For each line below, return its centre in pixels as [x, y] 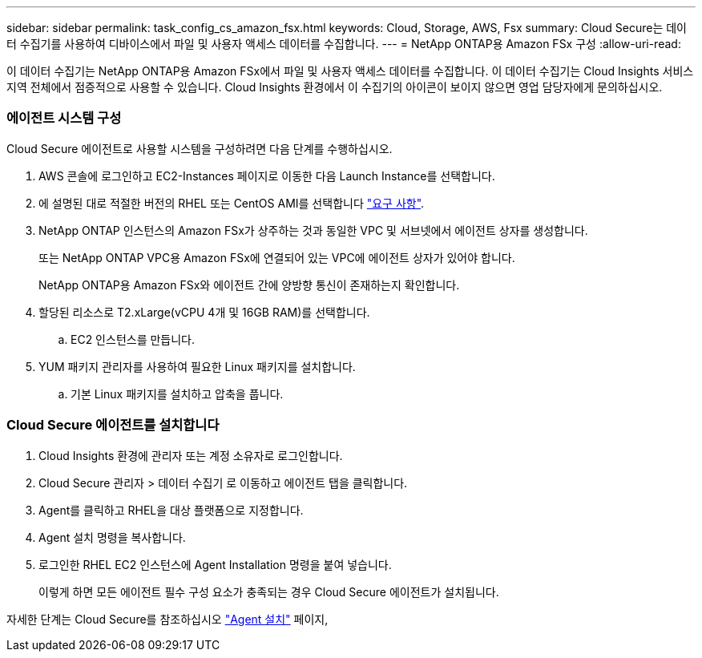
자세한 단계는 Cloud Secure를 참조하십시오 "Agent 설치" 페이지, [167, 619]
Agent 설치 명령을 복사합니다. [112, 537]
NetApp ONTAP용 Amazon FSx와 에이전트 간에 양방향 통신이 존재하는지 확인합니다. [249, 285]
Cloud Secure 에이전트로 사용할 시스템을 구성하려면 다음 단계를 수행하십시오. [200, 148]
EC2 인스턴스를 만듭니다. [133, 339]
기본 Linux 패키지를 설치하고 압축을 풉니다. [177, 394]
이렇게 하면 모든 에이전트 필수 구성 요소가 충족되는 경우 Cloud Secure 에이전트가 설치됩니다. [269, 591]
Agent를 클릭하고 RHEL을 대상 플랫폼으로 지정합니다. [171, 510]
